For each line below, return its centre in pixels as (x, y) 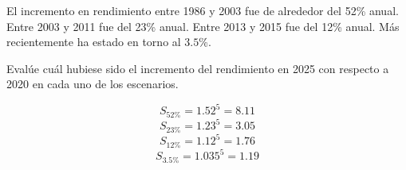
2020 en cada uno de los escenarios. (93, 84)
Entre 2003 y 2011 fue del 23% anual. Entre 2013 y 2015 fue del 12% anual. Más (203, 26)
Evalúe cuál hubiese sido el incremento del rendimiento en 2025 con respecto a (198, 68)
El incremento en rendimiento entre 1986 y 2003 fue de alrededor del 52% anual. (203, 10)
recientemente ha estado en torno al (94, 42)
